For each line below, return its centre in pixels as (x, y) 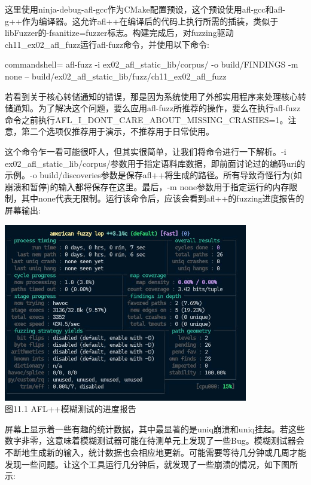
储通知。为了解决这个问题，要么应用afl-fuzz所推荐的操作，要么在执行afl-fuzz (153, 108)
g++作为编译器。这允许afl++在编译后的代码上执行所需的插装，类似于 (142, 21)
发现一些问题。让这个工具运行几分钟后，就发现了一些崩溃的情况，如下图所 (151, 464)
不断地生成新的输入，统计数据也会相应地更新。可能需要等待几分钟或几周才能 (155, 452)
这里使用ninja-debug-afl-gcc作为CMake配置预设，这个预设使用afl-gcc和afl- (145, 9)
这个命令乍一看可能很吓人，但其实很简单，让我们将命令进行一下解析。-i (146, 151)
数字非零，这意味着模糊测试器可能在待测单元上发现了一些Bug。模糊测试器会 (155, 440)
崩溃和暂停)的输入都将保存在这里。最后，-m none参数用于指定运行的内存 (147, 186)
